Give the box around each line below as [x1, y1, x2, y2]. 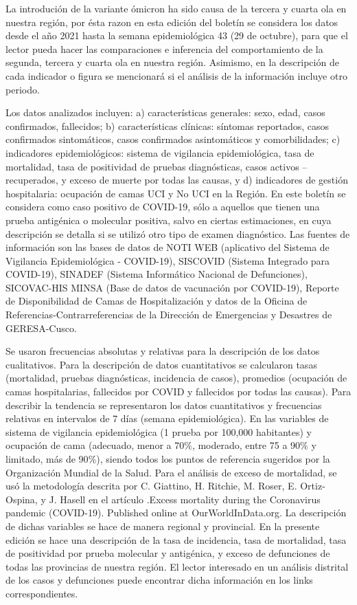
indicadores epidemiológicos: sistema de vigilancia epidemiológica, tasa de [5, 145, 314, 159]
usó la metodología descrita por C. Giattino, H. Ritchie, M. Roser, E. [5, 478, 297, 493]
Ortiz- [300, 478, 325, 493]
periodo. [5, 82, 40, 96]
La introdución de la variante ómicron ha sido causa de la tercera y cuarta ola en [5, 1, 347, 15]
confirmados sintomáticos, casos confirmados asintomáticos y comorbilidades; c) [5, 132, 341, 146]
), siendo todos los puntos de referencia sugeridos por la [96, 452, 330, 465]
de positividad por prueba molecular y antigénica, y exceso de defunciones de [5, 546, 330, 560]
